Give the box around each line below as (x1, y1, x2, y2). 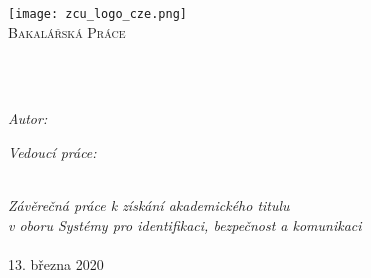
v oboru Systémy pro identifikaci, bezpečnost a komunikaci (8, 214, 362, 235)
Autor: (8, 108, 48, 129)
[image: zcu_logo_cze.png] (8, 7, 187, 21)
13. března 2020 (8, 254, 104, 274)
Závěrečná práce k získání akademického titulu (8, 195, 290, 216)
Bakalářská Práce (8, 21, 126, 42)
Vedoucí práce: (8, 142, 97, 163)
